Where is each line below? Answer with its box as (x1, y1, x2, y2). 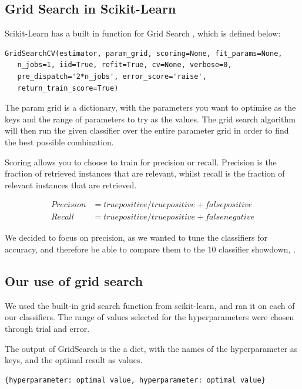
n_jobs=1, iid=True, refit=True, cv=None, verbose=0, (17, 61, 232, 69)
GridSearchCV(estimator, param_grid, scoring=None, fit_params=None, (5, 49, 283, 58)
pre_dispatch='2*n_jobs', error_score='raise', (17, 72, 207, 81)
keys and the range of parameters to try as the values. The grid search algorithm (5, 112, 296, 125)
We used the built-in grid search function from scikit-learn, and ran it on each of (5, 299, 295, 311)
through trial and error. (5, 322, 90, 334)
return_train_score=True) (17, 84, 119, 92)
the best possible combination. (5, 135, 114, 148)
